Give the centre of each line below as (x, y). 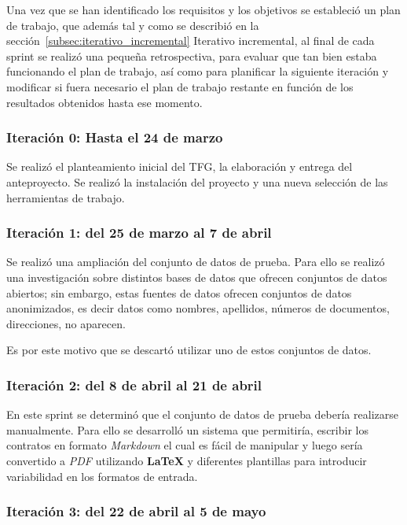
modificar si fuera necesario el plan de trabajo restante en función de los (180, 86)
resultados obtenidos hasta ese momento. (104, 102)
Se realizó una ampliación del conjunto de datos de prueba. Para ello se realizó (196, 262)
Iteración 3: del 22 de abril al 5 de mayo (136, 511)
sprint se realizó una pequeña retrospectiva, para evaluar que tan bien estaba (192, 55)
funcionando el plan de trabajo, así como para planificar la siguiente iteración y (198, 71)
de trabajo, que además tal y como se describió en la (133, 25)
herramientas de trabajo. (66, 197)
